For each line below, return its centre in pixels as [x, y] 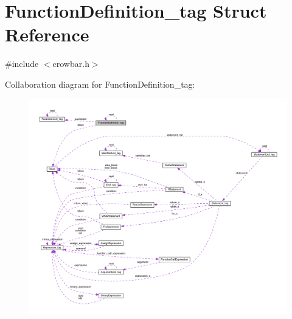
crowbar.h [71, 64]
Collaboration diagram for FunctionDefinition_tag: [100, 84]
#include [22, 64]
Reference [47, 34]
